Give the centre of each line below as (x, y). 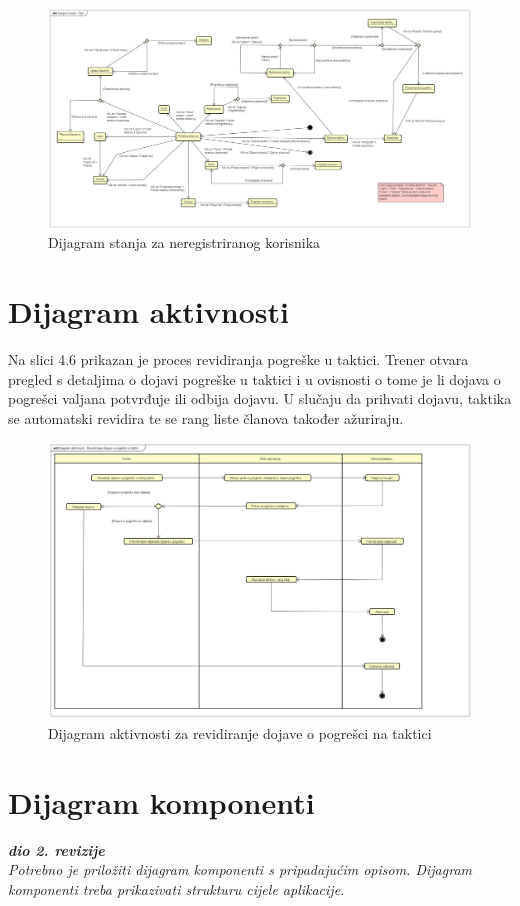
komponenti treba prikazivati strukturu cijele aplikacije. (176, 888)
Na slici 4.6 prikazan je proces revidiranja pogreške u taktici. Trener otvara (238, 359)
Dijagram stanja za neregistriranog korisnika (184, 242)
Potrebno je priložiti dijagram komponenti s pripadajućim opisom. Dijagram (240, 869)
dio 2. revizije (56, 849)
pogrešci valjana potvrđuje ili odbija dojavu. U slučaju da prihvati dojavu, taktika (260, 398)
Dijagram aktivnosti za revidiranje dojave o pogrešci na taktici (240, 732)
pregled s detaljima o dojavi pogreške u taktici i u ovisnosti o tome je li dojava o (254, 378)
